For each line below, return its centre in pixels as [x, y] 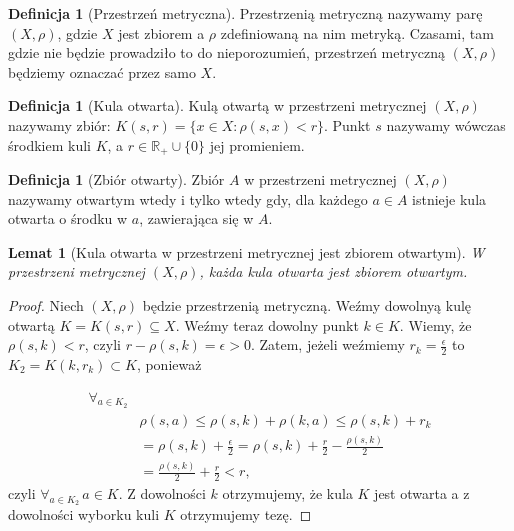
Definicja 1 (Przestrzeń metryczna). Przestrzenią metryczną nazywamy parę [245, 13]
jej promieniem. [257, 144]
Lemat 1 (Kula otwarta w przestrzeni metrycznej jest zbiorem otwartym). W [246, 251]
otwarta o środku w [68, 218]
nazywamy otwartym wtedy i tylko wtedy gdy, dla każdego [188, 198]
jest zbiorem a [161, 32]
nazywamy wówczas [446, 124]
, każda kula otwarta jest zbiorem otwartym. [333, 271]
